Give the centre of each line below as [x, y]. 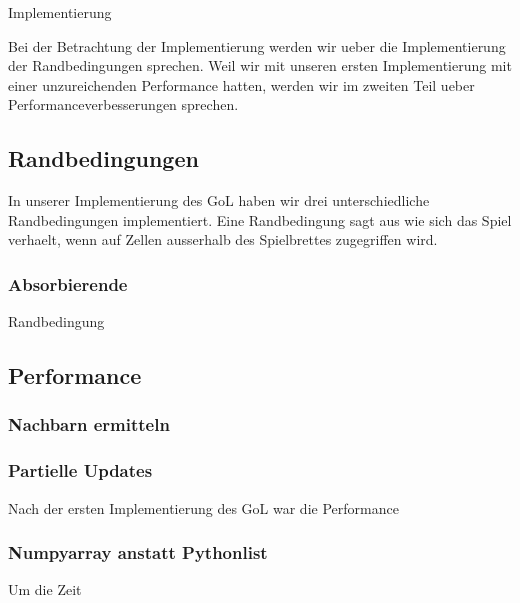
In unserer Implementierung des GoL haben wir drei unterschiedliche [219, 200]
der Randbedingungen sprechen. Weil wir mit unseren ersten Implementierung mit [260, 65]
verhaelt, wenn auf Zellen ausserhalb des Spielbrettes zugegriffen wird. [223, 239]
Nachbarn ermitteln [89, 424]
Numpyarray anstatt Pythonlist [138, 552]
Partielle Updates [80, 470]
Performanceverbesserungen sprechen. [123, 104]
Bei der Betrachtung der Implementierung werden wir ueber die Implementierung [257, 45]
